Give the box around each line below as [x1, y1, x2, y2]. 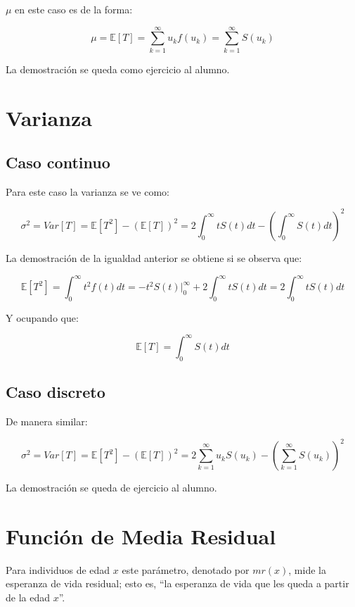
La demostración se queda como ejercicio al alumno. [6, 61, 230, 76]
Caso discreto [6, 381, 105, 403]
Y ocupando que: [6, 310, 79, 325]
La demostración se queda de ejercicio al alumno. [6, 480, 217, 495]
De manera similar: [6, 413, 88, 428]
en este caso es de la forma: [15, 2, 133, 16]
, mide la [288, 562, 326, 577]
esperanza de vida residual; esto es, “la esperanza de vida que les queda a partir [6, 576, 349, 591]
